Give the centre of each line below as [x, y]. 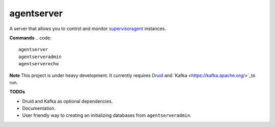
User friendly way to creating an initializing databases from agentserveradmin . [107, 115]
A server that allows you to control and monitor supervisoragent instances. [88, 29]
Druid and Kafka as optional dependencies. [67, 101]
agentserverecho [39, 64]
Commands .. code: [31, 38]
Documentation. [39, 108]
